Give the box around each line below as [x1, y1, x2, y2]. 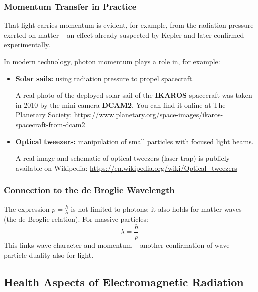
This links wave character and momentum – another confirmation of [4, 240, 213, 250]
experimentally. [4, 39, 51, 50]
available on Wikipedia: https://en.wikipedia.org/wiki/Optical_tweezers [15, 162, 237, 173]
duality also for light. [29, 249, 94, 260]
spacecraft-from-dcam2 [15, 119, 85, 129]
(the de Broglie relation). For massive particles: [4, 214, 148, 224]
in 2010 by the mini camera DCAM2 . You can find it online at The [15, 99, 226, 110]
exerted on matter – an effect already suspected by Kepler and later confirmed [4, 29, 244, 40]
